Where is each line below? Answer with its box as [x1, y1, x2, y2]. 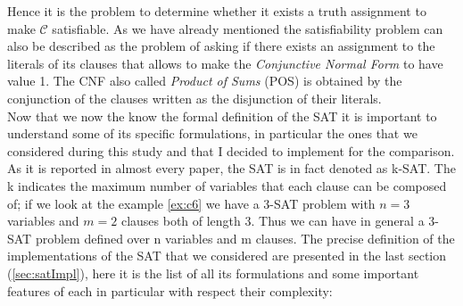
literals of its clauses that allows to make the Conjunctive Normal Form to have [7, 54, 443, 72]
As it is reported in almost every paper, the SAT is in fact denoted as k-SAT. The [7, 159, 456, 178]
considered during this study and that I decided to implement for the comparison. [7, 141, 455, 160]
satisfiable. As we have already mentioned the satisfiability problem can [52, 19, 443, 37]
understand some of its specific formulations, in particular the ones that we [7, 124, 418, 143]
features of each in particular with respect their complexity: [7, 281, 333, 300]
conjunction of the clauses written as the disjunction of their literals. [7, 88, 382, 107]
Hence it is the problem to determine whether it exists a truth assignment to [7, 2, 426, 20]
